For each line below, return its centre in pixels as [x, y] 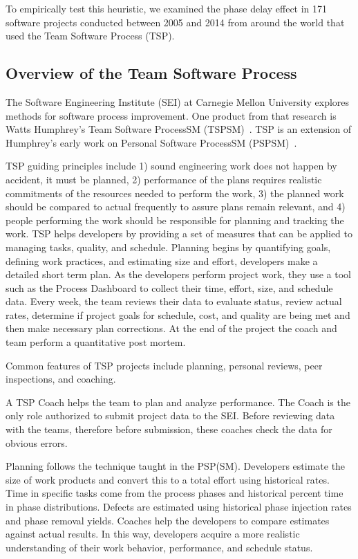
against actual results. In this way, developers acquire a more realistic [153, 534]
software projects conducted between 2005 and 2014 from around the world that [175, 22]
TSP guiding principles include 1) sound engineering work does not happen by [171, 166]
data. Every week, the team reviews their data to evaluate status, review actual [174, 301]
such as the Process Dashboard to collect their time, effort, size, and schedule [169, 287]
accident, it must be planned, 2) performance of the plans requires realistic [164, 179]
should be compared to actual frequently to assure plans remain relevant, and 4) [176, 207]
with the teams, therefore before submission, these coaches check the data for [169, 429]
